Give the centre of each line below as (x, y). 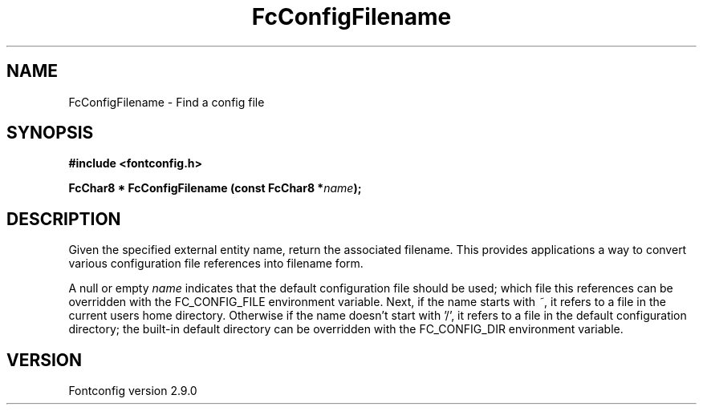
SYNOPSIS (50, 133)
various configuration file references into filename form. (216, 264)
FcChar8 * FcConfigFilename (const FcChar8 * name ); (215, 188)
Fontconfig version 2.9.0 (133, 391)
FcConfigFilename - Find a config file (167, 102)
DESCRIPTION (64, 219)
